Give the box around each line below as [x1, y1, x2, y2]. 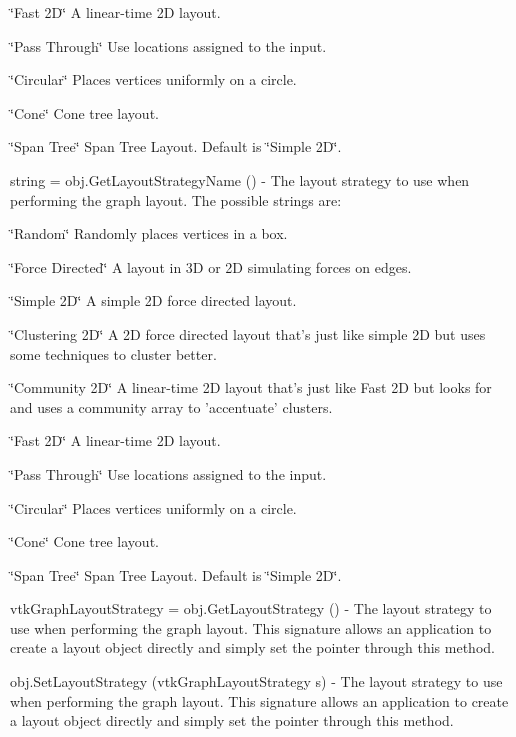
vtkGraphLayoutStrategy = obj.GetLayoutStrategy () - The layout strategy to [10, 598, 492, 619]
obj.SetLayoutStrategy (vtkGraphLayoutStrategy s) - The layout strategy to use [10, 671, 503, 692]
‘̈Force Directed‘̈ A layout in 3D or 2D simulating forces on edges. [10, 256, 412, 277]
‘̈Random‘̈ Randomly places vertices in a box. [10, 223, 288, 244]
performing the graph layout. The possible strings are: [10, 189, 342, 210]
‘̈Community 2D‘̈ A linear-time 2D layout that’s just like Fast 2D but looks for [10, 377, 492, 398]
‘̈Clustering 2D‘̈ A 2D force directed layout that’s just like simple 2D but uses [10, 323, 486, 344]
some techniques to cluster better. [10, 343, 217, 364]
